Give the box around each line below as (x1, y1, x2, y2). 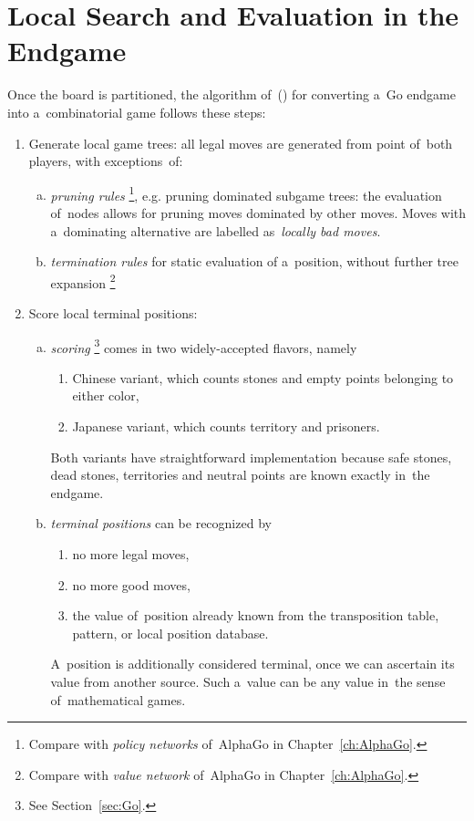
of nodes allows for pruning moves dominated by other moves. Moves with (50, 203, 467, 222)
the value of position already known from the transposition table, (72, 606, 439, 625)
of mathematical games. (50, 690, 186, 709)
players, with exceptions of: (28, 151, 183, 171)
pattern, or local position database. (72, 623, 269, 642)
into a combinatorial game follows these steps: (7, 102, 266, 121)
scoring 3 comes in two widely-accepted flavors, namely (50, 335, 357, 357)
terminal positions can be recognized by (50, 514, 272, 533)
